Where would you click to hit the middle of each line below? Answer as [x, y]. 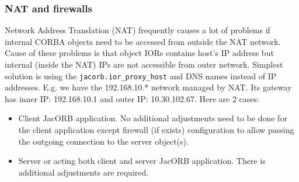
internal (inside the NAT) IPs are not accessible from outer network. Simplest [144, 64]
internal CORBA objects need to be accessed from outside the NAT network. [143, 41]
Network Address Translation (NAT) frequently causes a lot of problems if [138, 30]
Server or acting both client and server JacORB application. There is [142, 161]
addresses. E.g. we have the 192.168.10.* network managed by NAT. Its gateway [148, 87]
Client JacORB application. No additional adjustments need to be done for [153, 118]
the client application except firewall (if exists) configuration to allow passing [156, 130]
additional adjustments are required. [84, 172]
